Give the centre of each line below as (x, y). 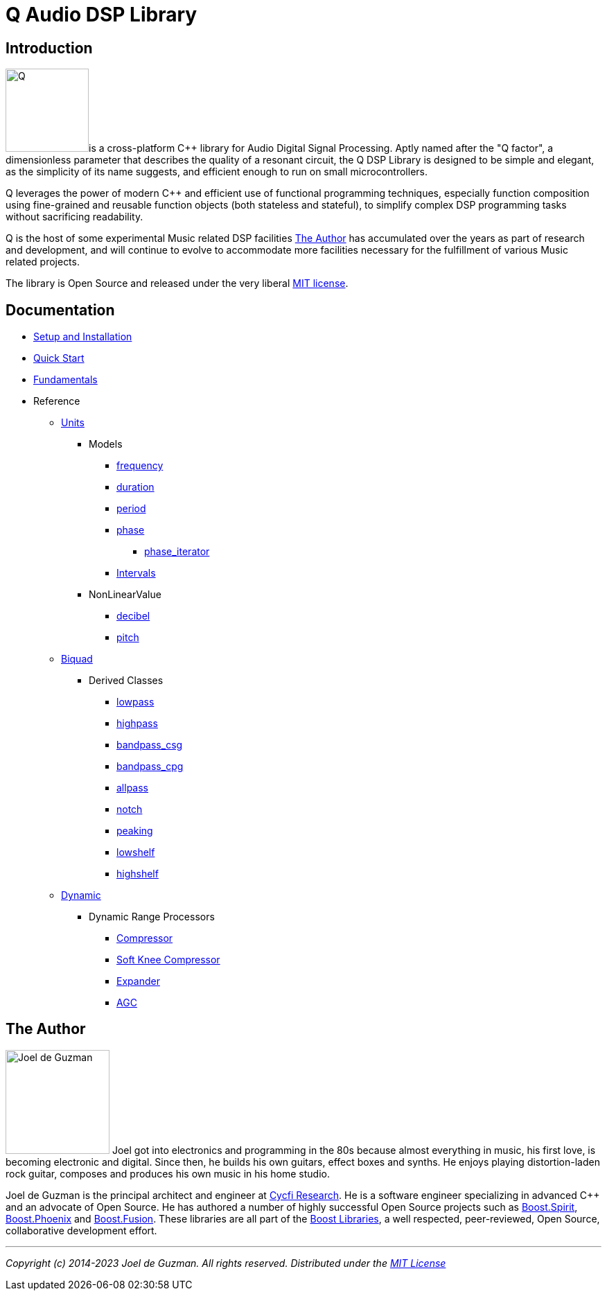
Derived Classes (126, 681)
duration (135, 487)
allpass (132, 788)
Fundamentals (65, 380)
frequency (140, 466)
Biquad (77, 659)
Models (106, 444)
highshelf (138, 874)
